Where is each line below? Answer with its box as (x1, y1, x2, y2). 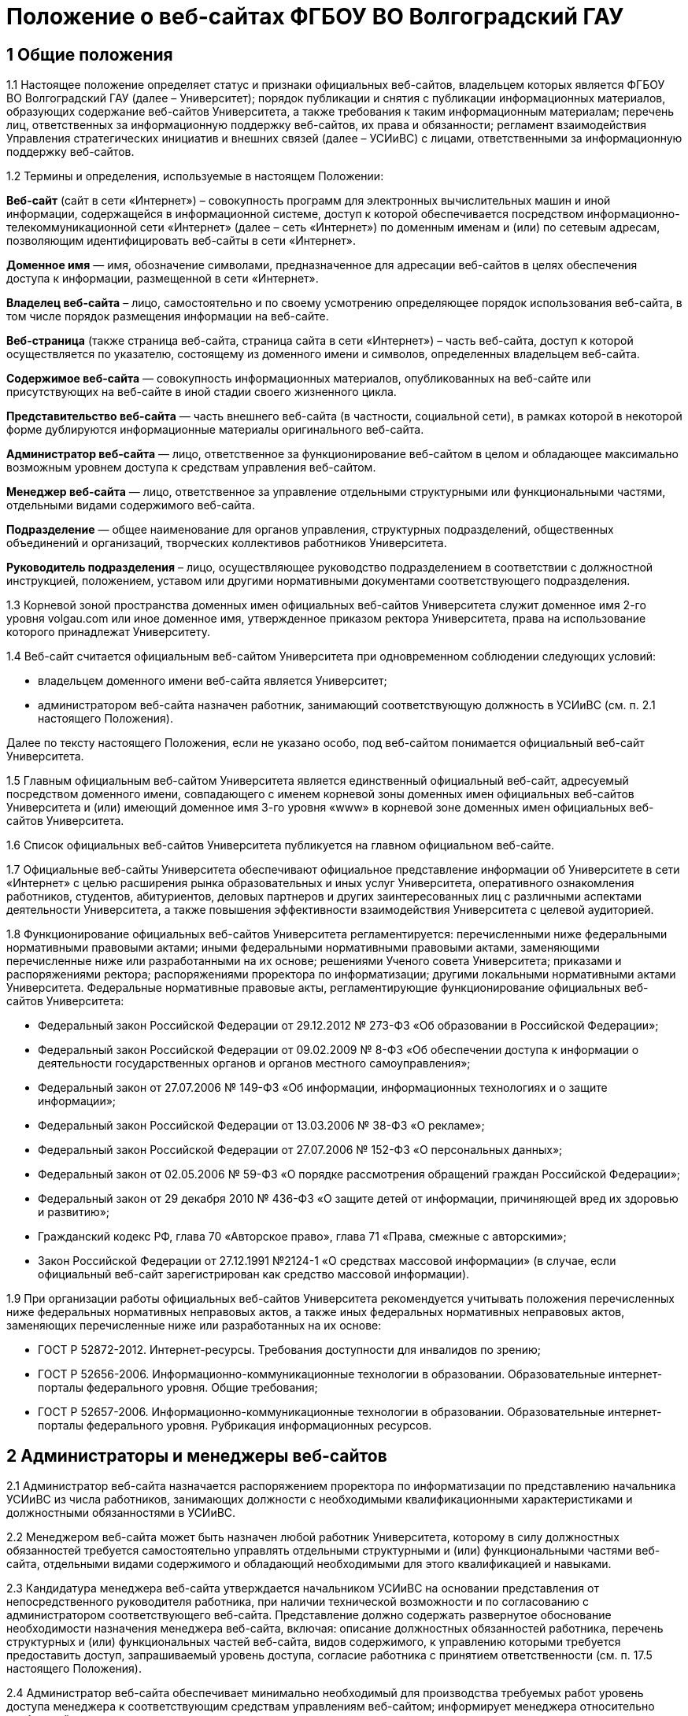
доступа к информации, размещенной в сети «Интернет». (6, 272, 319, 286)
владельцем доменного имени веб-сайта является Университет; (38, 674, 387, 688)
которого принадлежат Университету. (6, 625, 211, 639)
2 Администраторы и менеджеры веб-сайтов (6, 1445, 387, 1466)
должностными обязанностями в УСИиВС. (6, 1506, 236, 1520)
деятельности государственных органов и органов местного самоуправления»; (38, 1056, 471, 1071)
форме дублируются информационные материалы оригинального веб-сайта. (6, 423, 424, 437)
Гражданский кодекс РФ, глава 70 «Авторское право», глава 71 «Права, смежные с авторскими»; (38, 1230, 567, 1244)
